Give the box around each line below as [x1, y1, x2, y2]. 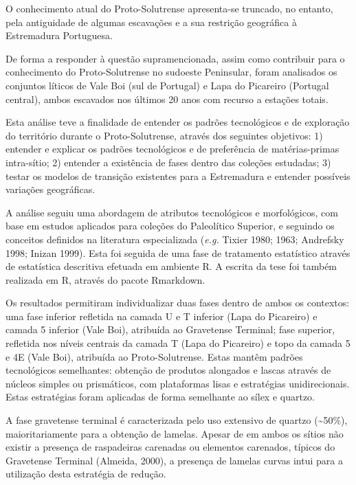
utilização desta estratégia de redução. [5, 466, 166, 481]
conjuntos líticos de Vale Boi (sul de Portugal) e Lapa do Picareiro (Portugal [5, 78, 329, 92]
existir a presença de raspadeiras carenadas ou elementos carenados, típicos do [5, 440, 335, 454]
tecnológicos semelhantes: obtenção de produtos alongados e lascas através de [5, 363, 331, 377]
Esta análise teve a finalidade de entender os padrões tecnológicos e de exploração [5, 115, 350, 129]
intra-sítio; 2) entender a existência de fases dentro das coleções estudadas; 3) [5, 155, 331, 169]
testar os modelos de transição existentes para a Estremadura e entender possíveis [5, 168, 351, 183]
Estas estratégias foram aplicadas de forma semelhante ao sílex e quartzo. [5, 390, 315, 404]
